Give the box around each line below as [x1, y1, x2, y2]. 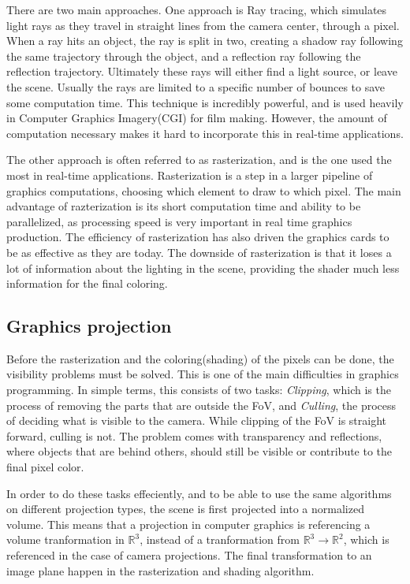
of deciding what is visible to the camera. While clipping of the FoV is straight [6, 412, 387, 429]
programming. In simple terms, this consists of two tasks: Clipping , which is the [6, 381, 391, 398]
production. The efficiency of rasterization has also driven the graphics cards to [6, 229, 389, 245]
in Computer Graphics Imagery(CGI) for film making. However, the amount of [6, 110, 387, 126]
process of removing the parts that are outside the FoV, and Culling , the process [6, 396, 397, 413]
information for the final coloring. [6, 275, 168, 292]
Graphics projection [6, 314, 172, 338]
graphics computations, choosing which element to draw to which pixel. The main [6, 182, 401, 199]
